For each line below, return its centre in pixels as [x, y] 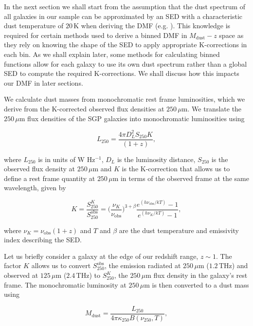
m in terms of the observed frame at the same [181, 178]
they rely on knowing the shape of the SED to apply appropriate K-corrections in [126, 45]
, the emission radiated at [143, 265]
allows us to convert [61, 265]
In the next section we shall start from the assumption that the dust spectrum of [125, 6]
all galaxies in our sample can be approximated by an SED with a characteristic [123, 16]
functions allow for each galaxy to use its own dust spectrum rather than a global [126, 63]
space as [231, 35]
